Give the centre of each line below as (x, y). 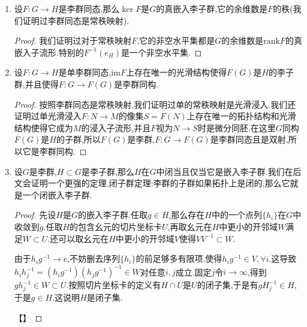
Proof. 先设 (35, 215)
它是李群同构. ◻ (55, 151)
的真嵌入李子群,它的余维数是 (212, 8)
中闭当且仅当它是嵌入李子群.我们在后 (229, 171)
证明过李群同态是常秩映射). (76, 20)
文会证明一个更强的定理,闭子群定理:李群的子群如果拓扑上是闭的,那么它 (152, 183)
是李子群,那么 (108, 171)
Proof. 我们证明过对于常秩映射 (73, 40)
